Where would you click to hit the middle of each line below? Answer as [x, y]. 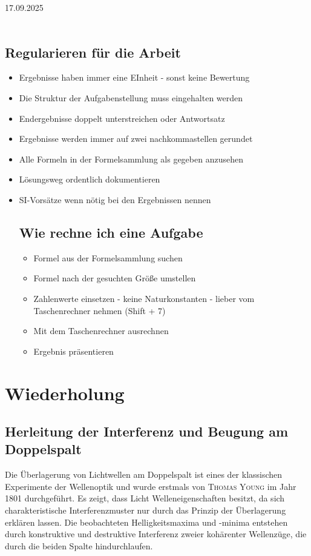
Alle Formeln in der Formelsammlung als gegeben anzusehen [131, 159]
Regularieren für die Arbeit [93, 52]
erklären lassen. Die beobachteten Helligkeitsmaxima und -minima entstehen [146, 522]
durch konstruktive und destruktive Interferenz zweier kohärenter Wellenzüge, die [156, 534]
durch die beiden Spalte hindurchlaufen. [79, 545]
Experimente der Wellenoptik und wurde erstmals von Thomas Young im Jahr [151, 486]
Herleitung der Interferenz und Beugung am [147, 431]
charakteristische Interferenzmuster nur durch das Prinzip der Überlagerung [146, 510]
